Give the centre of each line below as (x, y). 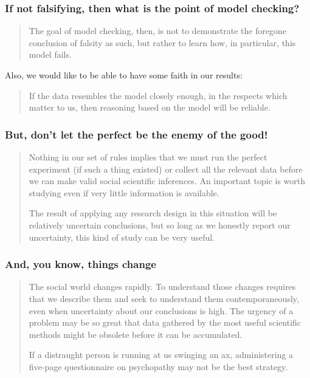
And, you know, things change (81, 264)
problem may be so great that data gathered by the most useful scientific (165, 322)
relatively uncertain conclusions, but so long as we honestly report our (160, 225)
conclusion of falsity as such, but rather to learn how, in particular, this (162, 42)
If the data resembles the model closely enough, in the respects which (158, 95)
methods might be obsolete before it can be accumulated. (136, 334)
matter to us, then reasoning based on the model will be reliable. (150, 107)
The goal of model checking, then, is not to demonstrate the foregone (158, 31)
